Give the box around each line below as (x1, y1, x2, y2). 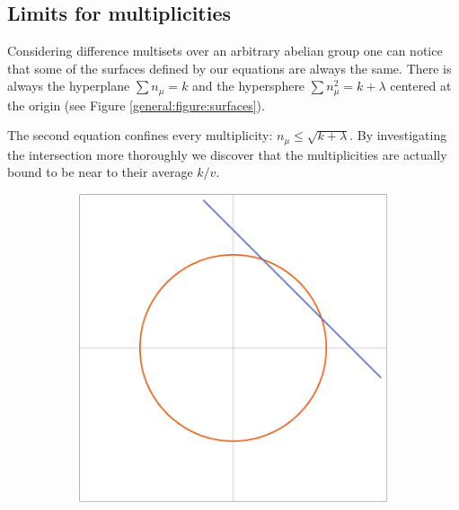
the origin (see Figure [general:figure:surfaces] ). (7, 95, 265, 114)
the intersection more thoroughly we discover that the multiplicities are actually (7, 145, 447, 163)
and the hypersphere (192, 76, 305, 95)
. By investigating (349, 126, 447, 145)
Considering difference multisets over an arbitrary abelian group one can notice (7, 41, 443, 60)
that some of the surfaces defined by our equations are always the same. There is (7, 58, 452, 77)
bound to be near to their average (7, 163, 193, 181)
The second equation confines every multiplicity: (7, 126, 273, 145)
